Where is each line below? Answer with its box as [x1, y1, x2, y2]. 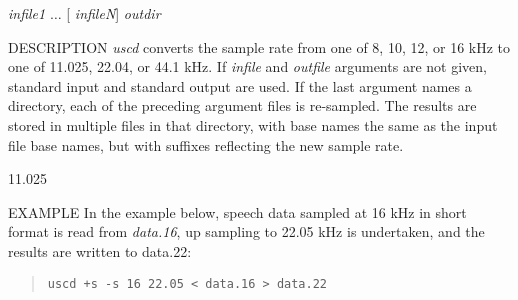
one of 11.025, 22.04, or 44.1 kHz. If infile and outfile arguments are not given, [8, 56, 487, 77]
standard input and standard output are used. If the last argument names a [8, 75, 472, 96]
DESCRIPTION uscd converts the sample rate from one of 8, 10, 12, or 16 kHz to [8, 36, 511, 57]
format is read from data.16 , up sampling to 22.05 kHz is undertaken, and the [8, 221, 485, 242]
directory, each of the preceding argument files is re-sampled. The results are [8, 95, 477, 116]
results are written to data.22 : [8, 240, 192, 261]
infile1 [8, 3, 46, 23]
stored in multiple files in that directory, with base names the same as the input [8, 114, 498, 135]
